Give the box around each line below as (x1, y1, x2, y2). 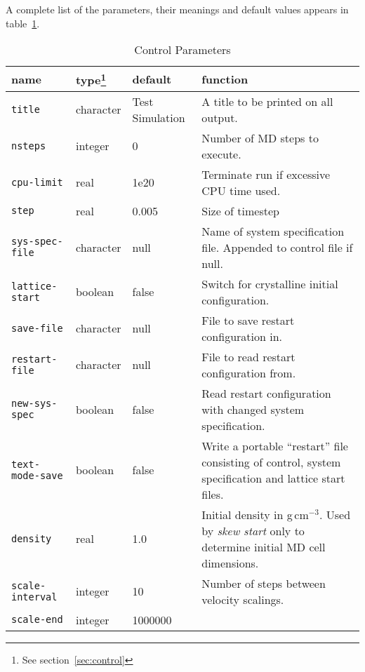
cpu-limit (11, 176, 63, 188)
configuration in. (201, 328, 282, 344)
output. (201, 109, 238, 126)
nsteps (11, 140, 46, 152)
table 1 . (6, 15, 40, 30)
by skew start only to (201, 522, 305, 539)
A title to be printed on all (201, 93, 333, 109)
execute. (201, 145, 241, 162)
